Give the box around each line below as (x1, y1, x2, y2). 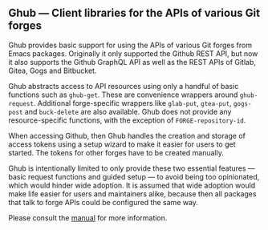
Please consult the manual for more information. (8, 212, 168, 223)
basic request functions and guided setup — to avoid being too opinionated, (8, 171, 260, 181)
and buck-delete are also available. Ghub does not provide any (24, 107, 232, 116)
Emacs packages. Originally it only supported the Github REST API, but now (8, 48, 258, 59)
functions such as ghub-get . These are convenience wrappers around (8, 90, 238, 99)
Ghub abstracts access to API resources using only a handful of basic (8, 81, 239, 91)
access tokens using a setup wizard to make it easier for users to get (8, 139, 236, 149)
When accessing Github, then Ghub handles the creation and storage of (8, 131, 246, 140)
